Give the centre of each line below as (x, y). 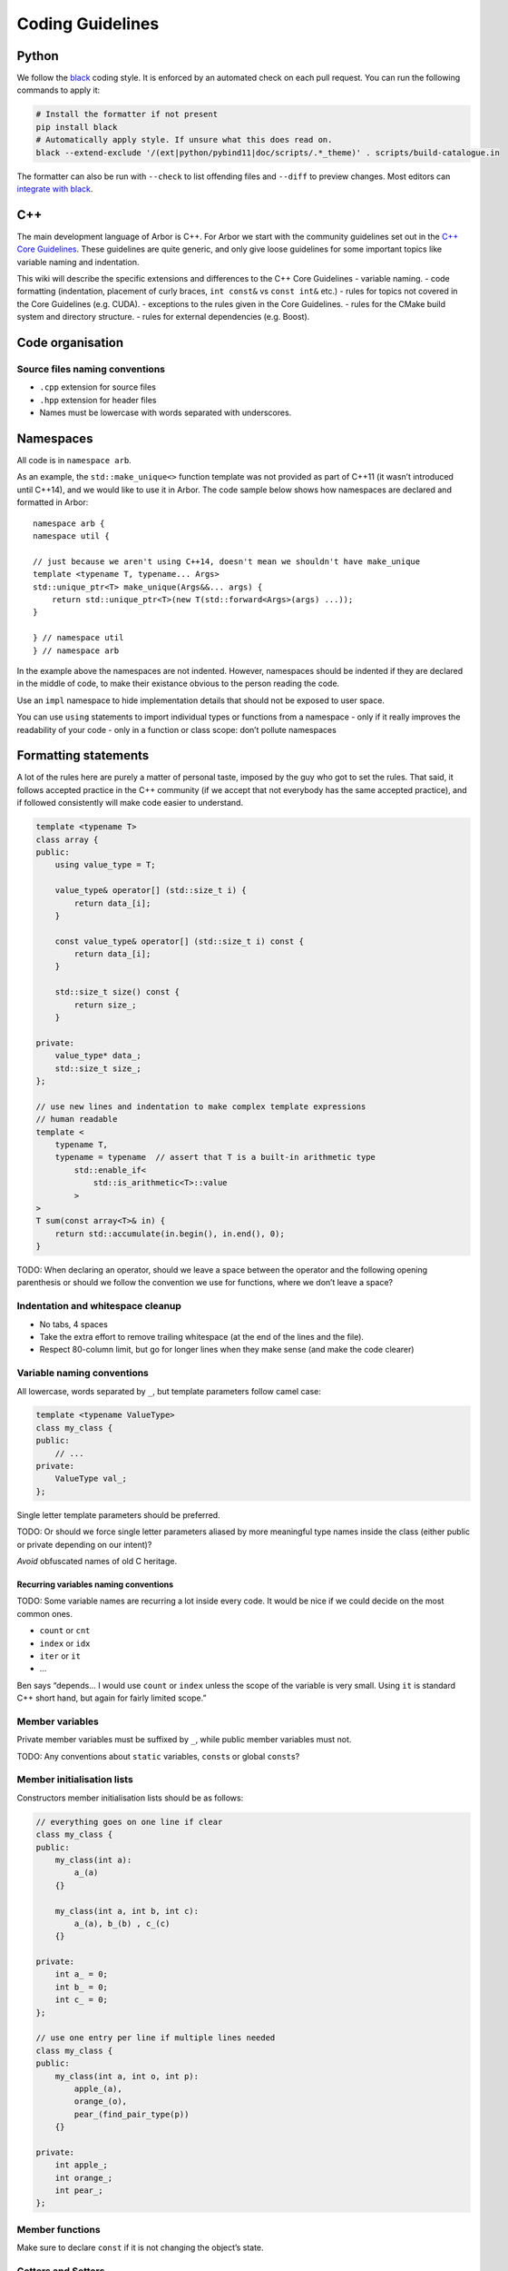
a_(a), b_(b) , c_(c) (122, 1923)
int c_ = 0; (82, 2000)
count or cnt (65, 1631)
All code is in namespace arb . (74, 461)
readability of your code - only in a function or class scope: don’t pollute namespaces (177, 729)
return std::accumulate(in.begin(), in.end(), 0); (170, 1234)
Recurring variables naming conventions (95, 1584)
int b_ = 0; (82, 1987)
